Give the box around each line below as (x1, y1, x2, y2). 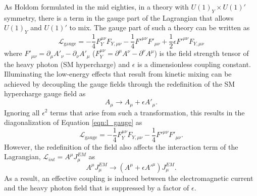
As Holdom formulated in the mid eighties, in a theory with (4, 2, 189, 12)
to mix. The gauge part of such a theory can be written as (69, 22, 250, 33)
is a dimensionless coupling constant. (137, 58, 251, 69)
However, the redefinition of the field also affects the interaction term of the (4, 141, 238, 152)
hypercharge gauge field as (4, 88, 86, 99)
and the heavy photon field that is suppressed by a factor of (4, 182, 189, 193)
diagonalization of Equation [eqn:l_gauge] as (4, 117, 142, 127)
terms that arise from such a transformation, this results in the (50, 107, 245, 117)
